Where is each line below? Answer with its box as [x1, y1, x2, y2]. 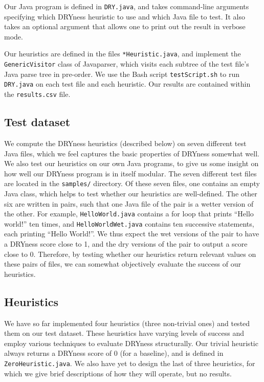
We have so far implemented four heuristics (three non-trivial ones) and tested [4, 317, 250, 328]
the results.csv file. [4, 89, 71, 99]
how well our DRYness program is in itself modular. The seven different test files [4, 168, 257, 178]
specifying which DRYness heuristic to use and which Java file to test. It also [4, 11, 245, 22]
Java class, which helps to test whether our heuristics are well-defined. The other [4, 188, 257, 198]
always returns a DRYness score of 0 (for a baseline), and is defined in [4, 348, 224, 358]
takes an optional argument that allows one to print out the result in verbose [4, 21, 246, 32]
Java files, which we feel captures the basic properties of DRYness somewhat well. [4, 148, 259, 158]
